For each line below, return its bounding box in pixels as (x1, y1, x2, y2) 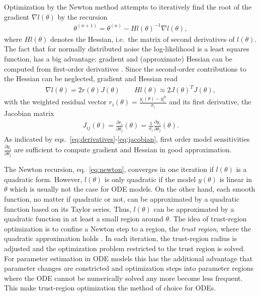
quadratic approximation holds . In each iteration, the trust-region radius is (4, 233, 237, 244)
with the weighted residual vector (4, 96, 107, 107)
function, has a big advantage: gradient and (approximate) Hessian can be (4, 53, 232, 64)
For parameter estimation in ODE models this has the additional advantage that (4, 253, 253, 263)
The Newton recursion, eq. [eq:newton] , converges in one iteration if (4, 164, 214, 174)
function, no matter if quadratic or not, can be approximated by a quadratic (4, 194, 240, 204)
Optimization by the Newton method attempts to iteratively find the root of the (4, 2, 252, 12)
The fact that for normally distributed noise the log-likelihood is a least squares (4, 43, 249, 54)
